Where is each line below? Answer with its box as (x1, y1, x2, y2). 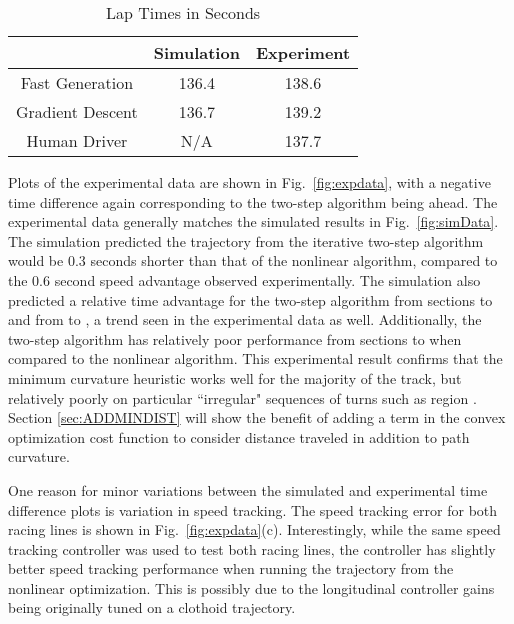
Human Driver (26, 129, 128, 152)
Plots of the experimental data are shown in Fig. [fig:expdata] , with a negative (8, 172, 491, 192)
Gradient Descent (16, 100, 138, 123)
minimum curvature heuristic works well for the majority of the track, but (8, 367, 462, 388)
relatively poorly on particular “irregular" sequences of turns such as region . (8, 387, 477, 408)
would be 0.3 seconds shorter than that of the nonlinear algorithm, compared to (8, 250, 498, 271)
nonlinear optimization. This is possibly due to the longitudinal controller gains (8, 577, 495, 598)
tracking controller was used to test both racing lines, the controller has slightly (8, 538, 496, 559)
